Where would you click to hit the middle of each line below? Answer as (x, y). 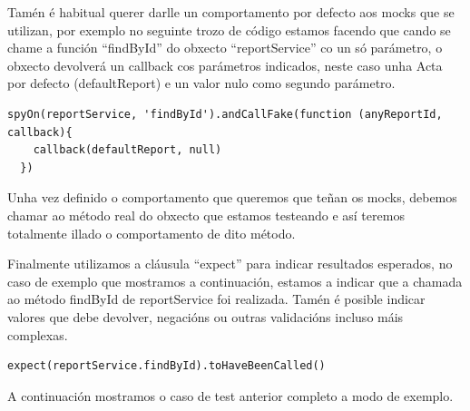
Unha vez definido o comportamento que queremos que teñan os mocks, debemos (232, 197)
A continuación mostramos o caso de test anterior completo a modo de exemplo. (230, 395)
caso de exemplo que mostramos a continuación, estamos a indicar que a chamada (235, 281)
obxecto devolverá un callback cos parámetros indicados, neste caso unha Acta (225, 65)
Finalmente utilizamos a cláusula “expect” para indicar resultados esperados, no (230, 264)
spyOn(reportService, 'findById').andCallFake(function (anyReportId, (225, 114)
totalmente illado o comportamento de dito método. (152, 233)
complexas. (38, 334)
